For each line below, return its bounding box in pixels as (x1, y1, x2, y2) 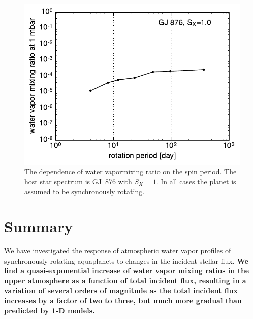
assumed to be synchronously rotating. (24, 186, 145, 197)
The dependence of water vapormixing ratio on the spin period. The (24, 166, 237, 177)
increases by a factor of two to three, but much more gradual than (4, 295, 242, 306)
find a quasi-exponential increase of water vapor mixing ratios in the (4, 265, 249, 276)
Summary (4, 216, 73, 237)
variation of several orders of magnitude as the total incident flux (4, 285, 238, 296)
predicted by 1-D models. (4, 305, 95, 315)
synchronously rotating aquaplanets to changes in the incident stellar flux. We (4, 255, 248, 266)
